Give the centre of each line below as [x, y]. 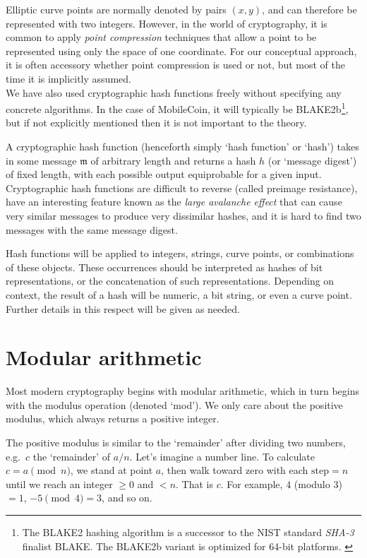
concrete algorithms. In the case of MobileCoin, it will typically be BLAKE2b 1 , [177, 108]
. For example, [252, 483]
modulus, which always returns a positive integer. [113, 418]
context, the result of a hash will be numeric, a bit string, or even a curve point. [179, 294]
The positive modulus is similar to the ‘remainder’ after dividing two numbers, [176, 443]
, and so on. [127, 498]
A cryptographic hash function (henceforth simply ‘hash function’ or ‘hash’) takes [182, 146]
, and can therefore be [309, 9]
